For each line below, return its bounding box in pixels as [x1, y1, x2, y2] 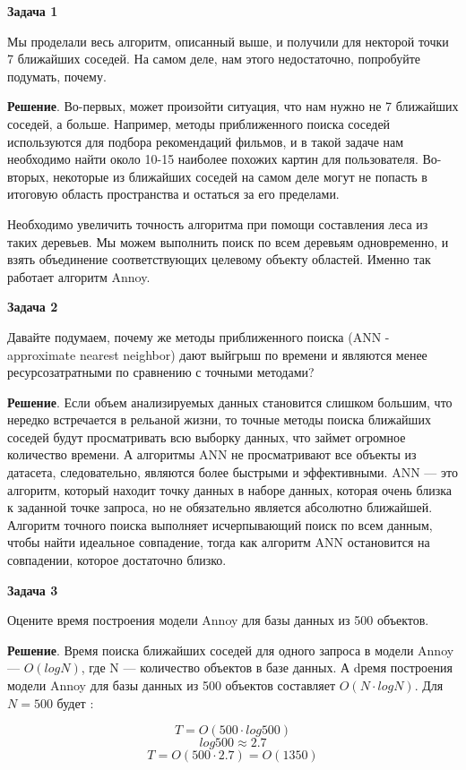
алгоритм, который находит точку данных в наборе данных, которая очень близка [7, 480, 453, 499]
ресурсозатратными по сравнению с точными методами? [7, 363, 315, 381]
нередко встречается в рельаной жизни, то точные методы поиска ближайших [7, 410, 431, 429]
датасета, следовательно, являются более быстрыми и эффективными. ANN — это [7, 463, 458, 482]
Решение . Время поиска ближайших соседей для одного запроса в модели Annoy [7, 640, 454, 659]
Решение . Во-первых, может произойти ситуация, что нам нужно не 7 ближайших [7, 97, 459, 115]
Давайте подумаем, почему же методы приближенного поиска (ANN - [7, 327, 390, 346]
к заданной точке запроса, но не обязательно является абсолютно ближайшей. [7, 498, 433, 517]
